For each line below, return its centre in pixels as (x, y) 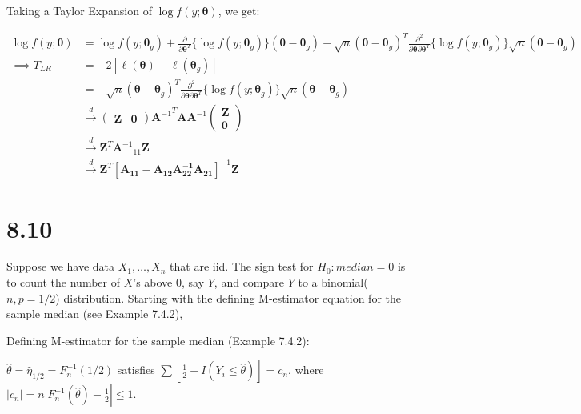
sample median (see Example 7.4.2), (95, 314)
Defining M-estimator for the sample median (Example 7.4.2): (158, 340)
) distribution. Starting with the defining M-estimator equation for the (228, 297)
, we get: (239, 10)
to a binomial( (333, 282)
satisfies (136, 370)
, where (306, 370)
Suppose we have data (61, 266)
